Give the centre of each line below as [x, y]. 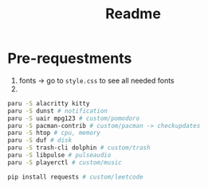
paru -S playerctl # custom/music [65, 162]
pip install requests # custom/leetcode [76, 177]
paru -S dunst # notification [58, 111]
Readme [133, 14]
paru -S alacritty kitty [49, 103]
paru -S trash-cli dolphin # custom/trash [79, 148]
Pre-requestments [70, 58]
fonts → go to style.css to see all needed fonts [96, 80]
